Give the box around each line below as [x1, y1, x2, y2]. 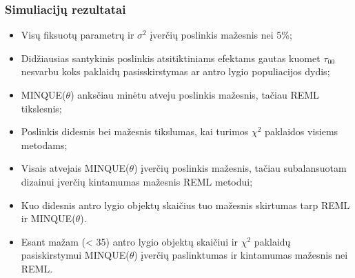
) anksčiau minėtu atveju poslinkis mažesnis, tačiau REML [70, 88, 319, 101]
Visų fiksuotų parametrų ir [21, 28, 134, 42]
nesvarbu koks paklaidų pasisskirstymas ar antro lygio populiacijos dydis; [21, 64, 330, 79]
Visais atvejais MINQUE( [21, 161, 130, 175]
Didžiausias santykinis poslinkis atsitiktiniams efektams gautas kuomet [21, 50, 321, 65]
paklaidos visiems [265, 124, 338, 139]
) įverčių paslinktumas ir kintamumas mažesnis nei [134, 248, 348, 262]
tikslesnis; [21, 101, 62, 115]
